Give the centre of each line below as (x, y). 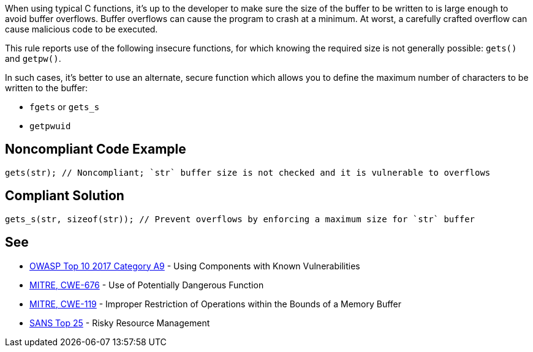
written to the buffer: (47, 88)
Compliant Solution (65, 196)
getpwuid (50, 126)
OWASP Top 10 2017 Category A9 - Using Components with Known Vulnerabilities (195, 266)
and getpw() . (33, 58)
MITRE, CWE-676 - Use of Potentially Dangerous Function (147, 285)
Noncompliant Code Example (96, 149)
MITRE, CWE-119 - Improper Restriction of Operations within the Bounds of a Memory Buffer (216, 304)
